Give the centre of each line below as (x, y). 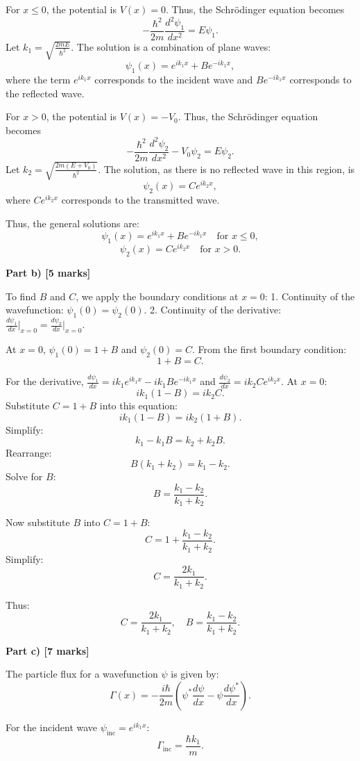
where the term (38, 80)
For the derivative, (45, 381)
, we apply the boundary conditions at (157, 296)
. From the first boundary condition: (269, 349)
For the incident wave (52, 727)
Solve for (24, 476)
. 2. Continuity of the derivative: (213, 310)
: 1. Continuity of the (310, 296)
